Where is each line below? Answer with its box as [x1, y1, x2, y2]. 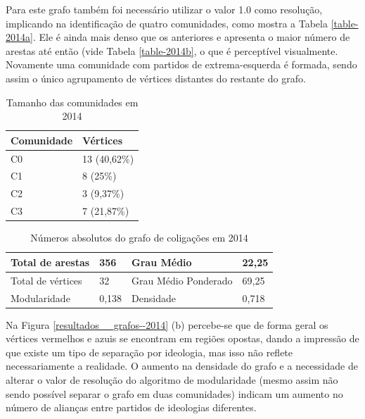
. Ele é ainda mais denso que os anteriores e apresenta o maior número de [32, 30, 350, 44]
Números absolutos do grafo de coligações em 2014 [30, 230, 248, 245]
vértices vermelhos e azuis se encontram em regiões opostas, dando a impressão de [6, 331, 359, 346]
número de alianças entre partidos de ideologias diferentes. [6, 400, 257, 415]
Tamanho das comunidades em [6, 94, 139, 109]
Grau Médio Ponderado [132, 273, 233, 287]
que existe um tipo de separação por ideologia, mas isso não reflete [6, 344, 293, 359]
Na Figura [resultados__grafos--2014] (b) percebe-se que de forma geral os [6, 317, 328, 332]
